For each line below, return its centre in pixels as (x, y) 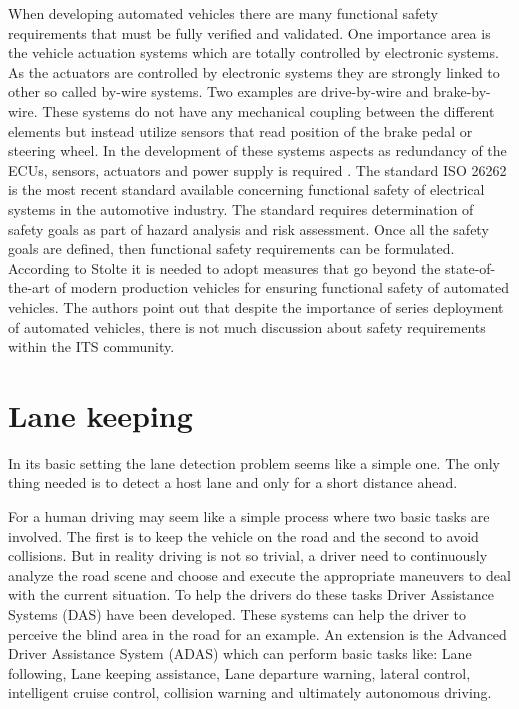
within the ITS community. (91, 346)
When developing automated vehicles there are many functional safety (223, 13)
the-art (29, 287)
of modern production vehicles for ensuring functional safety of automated (281, 287)
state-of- (470, 267)
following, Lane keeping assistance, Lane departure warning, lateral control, (239, 672)
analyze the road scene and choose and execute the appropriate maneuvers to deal (259, 574)
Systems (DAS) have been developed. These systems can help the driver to (237, 613)
